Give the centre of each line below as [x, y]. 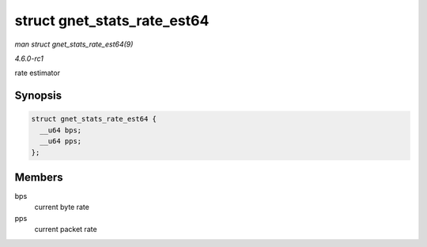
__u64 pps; [61, 141]
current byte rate [62, 207]
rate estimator [38, 73]
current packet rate [66, 230]
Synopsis [38, 96]
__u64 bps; [61, 130]
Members [39, 177]
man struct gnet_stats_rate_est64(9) [74, 44]
